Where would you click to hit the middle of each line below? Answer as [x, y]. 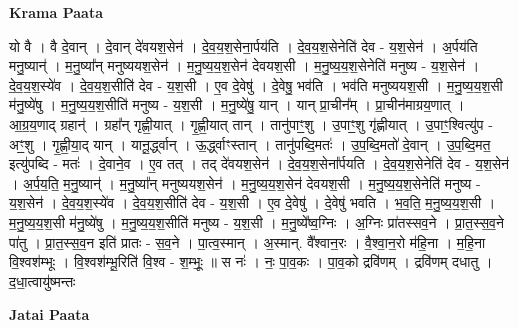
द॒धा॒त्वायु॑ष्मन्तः [42, 280]
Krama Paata [56, 12]
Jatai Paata [49, 314]
